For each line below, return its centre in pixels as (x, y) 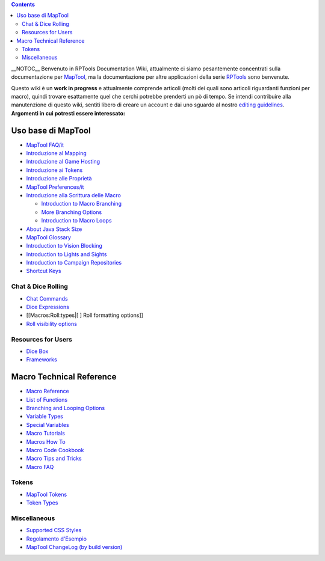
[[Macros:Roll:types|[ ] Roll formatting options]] (85, 315)
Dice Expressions (48, 307)
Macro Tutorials (46, 434)
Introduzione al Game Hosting (63, 162)
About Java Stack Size (54, 229)
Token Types (42, 503)
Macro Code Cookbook (55, 450)
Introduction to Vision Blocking (64, 246)
